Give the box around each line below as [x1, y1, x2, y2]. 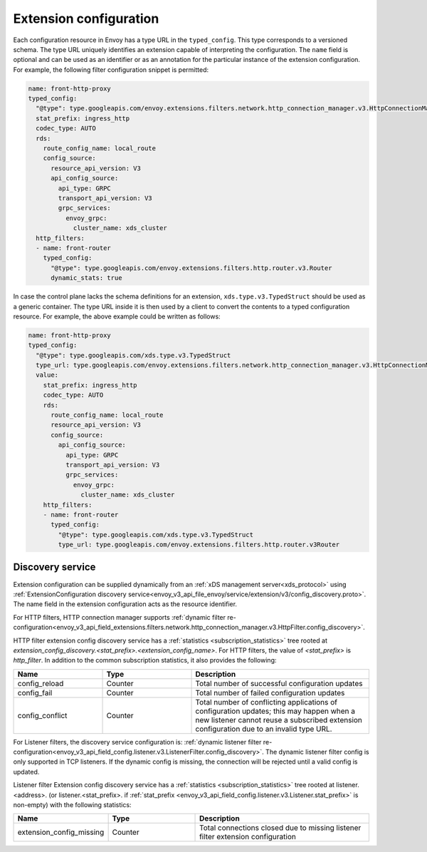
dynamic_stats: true [51, 274, 122, 282]
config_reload [17, 678, 64, 688]
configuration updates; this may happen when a [195, 706, 356, 716]
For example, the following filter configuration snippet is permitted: [13, 65, 209, 74]
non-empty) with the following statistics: [13, 801, 132, 809]
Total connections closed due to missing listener [199, 823, 362, 833]
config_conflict [17, 710, 68, 720]
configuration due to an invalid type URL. [195, 724, 332, 734]
